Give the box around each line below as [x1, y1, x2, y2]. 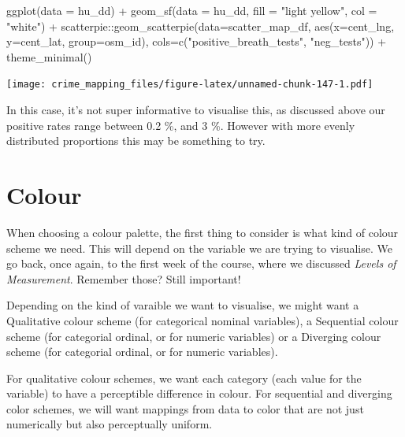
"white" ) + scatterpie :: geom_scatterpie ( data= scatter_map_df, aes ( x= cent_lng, [6, 17, 395, 34]
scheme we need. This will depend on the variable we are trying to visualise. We [6, 239, 392, 256]
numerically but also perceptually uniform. [6, 416, 213, 432]
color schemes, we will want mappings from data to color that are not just [6, 400, 364, 417]
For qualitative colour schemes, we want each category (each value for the [6, 369, 362, 386]
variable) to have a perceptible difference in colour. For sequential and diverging [6, 385, 392, 402]
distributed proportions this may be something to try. [6, 132, 266, 149]
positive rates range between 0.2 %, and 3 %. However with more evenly [6, 117, 355, 133]
